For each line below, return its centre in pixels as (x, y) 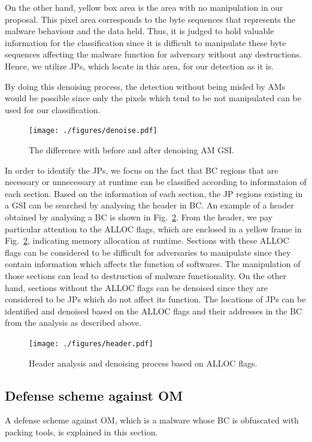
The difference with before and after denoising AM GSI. (131, 150)
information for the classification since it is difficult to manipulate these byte (146, 42)
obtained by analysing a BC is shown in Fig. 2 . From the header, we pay (139, 217)
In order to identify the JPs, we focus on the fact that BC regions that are (142, 170)
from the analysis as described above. (73, 323)
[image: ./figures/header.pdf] (91, 343)
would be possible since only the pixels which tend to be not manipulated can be (153, 98)
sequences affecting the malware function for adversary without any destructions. (154, 54)
